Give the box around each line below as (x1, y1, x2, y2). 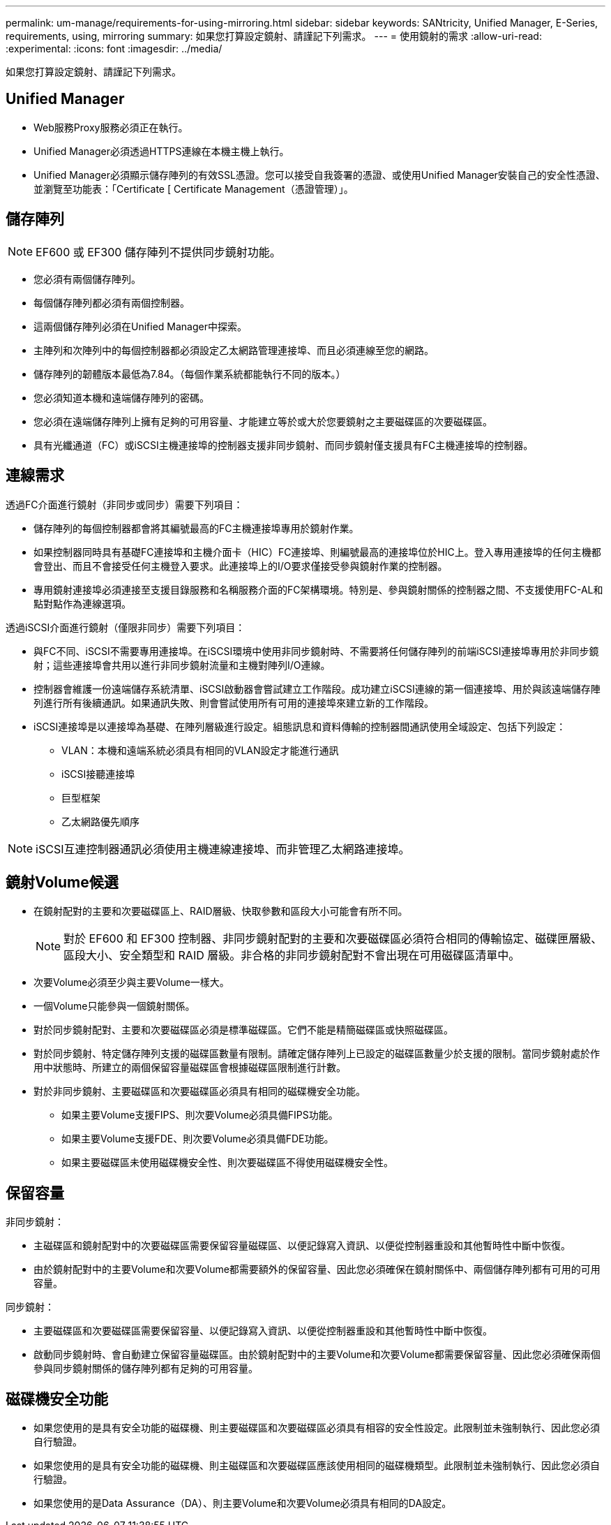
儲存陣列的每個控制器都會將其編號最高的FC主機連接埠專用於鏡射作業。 (33, 522, 359, 534)
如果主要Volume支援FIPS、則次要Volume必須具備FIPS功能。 (61, 1109, 338, 1121)
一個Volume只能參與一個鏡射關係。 (33, 1000, 195, 1012)
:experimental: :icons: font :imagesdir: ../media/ (6, 43, 222, 54)
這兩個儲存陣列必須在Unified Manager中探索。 (33, 320, 247, 332)
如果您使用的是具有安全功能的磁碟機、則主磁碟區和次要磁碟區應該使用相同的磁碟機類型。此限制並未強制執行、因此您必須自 (33, 1459, 600, 1472)
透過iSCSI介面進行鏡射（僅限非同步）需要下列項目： (6, 621, 246, 633)
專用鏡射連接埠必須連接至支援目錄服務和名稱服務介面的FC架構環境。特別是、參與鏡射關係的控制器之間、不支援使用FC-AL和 (33, 583, 603, 596)
